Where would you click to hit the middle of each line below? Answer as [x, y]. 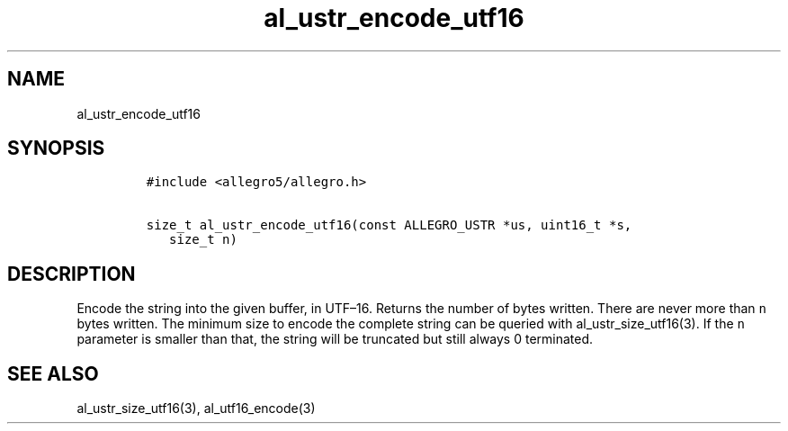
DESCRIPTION [72, 274]
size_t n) [203, 240]
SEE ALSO [53, 373]
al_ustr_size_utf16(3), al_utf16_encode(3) [196, 409]
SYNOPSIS [56, 148]
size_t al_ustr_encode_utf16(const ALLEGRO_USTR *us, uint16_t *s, [389, 225]
